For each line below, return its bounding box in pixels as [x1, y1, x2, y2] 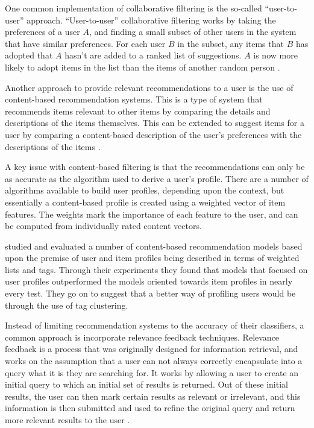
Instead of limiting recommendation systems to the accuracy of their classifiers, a [5, 319, 304, 332]
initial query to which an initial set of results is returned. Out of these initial [5, 378, 288, 391]
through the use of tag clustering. [5, 298, 128, 311]
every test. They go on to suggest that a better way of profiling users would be [5, 287, 296, 300]
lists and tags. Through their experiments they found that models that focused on [5, 263, 308, 275]
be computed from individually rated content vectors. [5, 219, 202, 232]
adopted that [5, 49, 53, 61]
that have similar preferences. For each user [5, 37, 166, 49]
